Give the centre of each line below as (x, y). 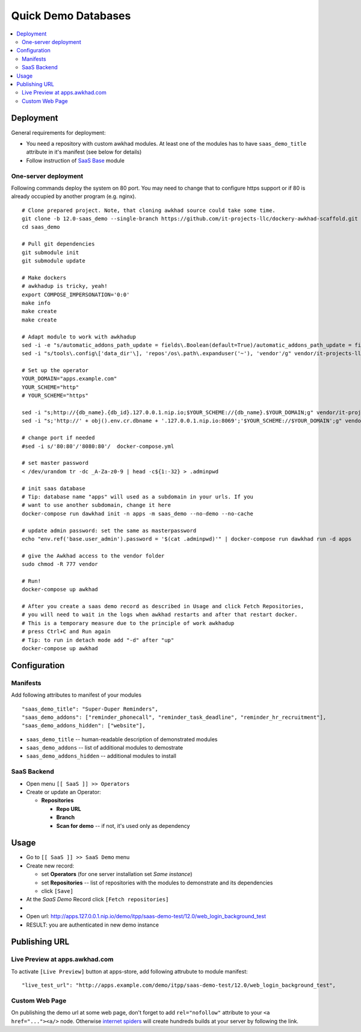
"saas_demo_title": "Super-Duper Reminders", (90, 709)
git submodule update (54, 261)
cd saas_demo (41, 227)
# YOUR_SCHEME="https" (55, 396)
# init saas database (54, 488)
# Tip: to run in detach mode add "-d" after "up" (98, 640)
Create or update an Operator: (64, 792)
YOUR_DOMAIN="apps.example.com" (69, 379)
